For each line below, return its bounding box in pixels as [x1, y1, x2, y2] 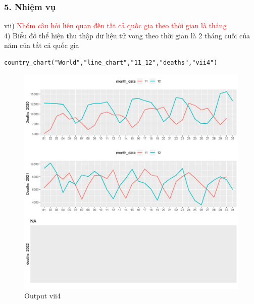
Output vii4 [24, 290, 61, 301]
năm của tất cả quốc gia [4, 40, 79, 50]
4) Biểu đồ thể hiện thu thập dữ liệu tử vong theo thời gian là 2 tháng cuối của [4, 30, 250, 40]
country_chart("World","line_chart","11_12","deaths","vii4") [4, 59, 218, 66]
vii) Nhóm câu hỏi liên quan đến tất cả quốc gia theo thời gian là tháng [4, 20, 227, 31]
